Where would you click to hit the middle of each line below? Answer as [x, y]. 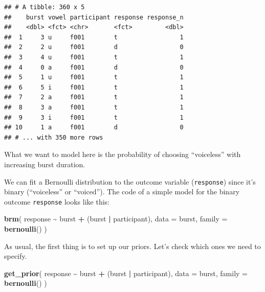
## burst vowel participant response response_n [94, 17]
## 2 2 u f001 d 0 [94, 47]
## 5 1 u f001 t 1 [94, 77]
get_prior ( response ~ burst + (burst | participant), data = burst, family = [126, 273]
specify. [16, 256]
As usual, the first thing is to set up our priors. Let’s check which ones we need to [132, 246]
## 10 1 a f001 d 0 [94, 128]
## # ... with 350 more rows [54, 137]
